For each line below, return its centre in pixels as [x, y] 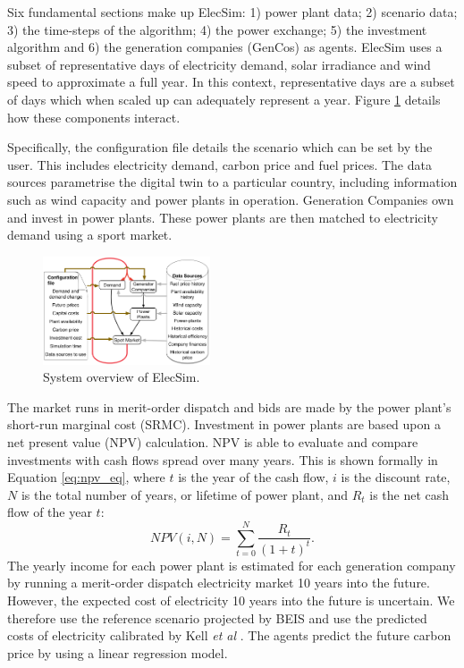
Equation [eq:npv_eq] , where [86, 477]
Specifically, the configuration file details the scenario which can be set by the [220, 147]
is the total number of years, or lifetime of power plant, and [185, 494]
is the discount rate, [396, 477]
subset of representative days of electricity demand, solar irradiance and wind [219, 64]
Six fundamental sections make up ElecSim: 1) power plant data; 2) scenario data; [232, 12]
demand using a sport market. [90, 235]
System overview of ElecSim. [122, 377]
